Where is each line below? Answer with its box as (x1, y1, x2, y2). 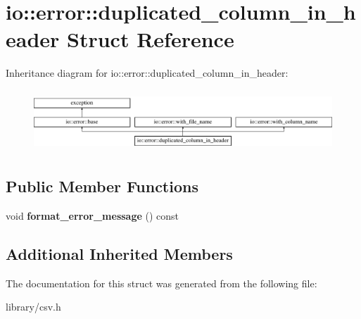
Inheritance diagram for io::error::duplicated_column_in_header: (6, 65, 289, 80)
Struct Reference (67, 25, 234, 54)
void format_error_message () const (6, 208, 179, 223)
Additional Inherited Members (6, 242, 233, 264)
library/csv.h (6, 299, 61, 314)
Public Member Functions (6, 175, 198, 197)
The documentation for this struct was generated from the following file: (6, 275, 317, 290)
